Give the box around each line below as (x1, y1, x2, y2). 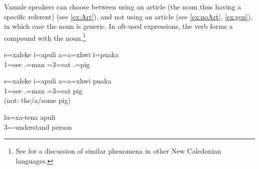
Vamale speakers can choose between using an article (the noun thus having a (4, 1, 242, 11)
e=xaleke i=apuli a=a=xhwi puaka (4, 76, 112, 86)
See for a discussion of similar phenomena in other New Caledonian (15, 146, 222, 156)
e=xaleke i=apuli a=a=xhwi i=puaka (4, 49, 119, 60)
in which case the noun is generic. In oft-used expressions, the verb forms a (4, 21, 233, 31)
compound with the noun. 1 (4, 31, 86, 43)
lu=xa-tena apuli (4, 112, 56, 122)
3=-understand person (4, 121, 72, 132)
